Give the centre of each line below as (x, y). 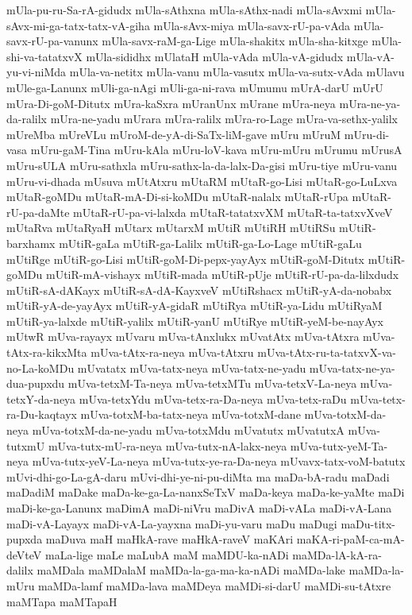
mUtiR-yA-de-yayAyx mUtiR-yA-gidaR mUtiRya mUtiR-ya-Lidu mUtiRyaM (194, 306)
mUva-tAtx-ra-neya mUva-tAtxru (172, 352)
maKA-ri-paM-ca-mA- (350, 539)
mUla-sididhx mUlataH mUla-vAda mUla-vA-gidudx (215, 56)
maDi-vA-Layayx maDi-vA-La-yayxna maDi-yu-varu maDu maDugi (172, 523)
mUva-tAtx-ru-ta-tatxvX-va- (327, 352)
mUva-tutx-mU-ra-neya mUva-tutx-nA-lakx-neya (167, 445)
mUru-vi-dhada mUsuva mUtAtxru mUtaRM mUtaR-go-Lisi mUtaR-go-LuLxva (202, 181)
